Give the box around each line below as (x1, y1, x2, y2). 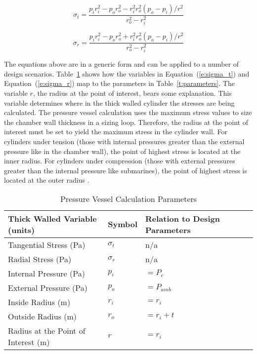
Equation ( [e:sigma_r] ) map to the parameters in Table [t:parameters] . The (4, 78, 235, 88)
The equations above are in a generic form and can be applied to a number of (4, 59, 239, 69)
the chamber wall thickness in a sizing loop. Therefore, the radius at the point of (4, 117, 248, 127)
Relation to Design (145, 212, 220, 224)
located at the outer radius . (4, 175, 89, 185)
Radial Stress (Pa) (8, 253, 72, 265)
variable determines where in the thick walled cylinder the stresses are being (4, 97, 235, 108)
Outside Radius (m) (8, 310, 77, 322)
